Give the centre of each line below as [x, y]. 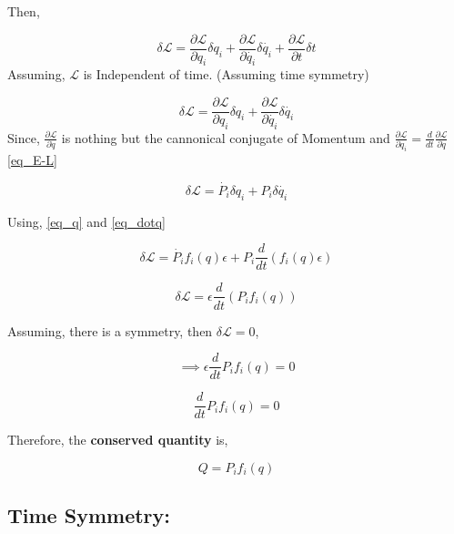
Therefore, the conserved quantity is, [118, 440]
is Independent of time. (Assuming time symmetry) [226, 74]
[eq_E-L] [32, 160]
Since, [24, 137]
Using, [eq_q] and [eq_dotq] [86, 221]
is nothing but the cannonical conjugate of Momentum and [226, 137]
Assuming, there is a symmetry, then [110, 330]
